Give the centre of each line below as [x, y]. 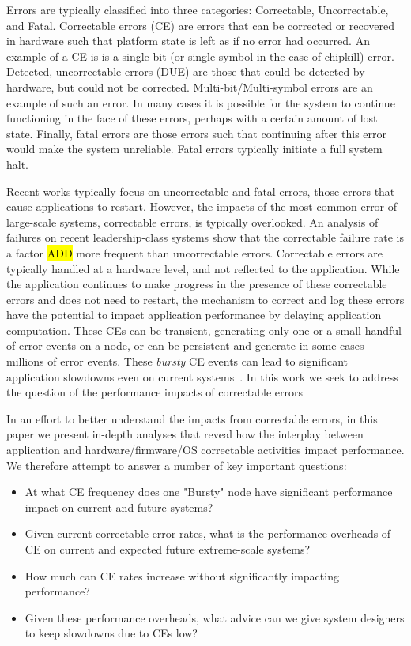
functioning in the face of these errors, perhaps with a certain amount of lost [192, 118]
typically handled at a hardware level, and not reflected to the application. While [203, 268]
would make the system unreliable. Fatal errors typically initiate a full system [194, 149]
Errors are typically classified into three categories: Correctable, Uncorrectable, [198, 9]
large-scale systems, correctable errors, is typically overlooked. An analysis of [192, 222]
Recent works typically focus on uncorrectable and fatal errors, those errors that [201, 191]
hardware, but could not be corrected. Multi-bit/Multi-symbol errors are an [190, 86]
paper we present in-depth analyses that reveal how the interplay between [185, 434]
